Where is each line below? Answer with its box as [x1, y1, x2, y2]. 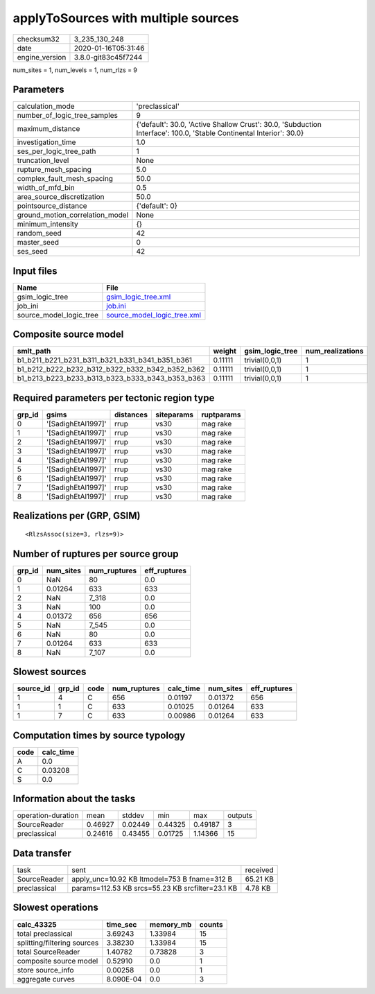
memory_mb [149, 919, 192, 929]
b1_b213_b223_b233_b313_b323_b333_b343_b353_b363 [17, 374, 206, 383]
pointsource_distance [17, 201, 87, 211]
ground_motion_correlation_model [17, 210, 129, 220]
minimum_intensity [17, 219, 79, 229]
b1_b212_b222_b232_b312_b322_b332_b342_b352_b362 [17, 365, 205, 374]
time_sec [106, 919, 137, 929]
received [245, 865, 274, 875]
